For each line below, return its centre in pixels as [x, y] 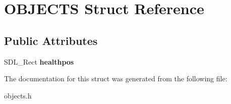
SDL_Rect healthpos [39, 61]
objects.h [18, 95]
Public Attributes [51, 40]
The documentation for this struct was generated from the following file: [116, 79]
